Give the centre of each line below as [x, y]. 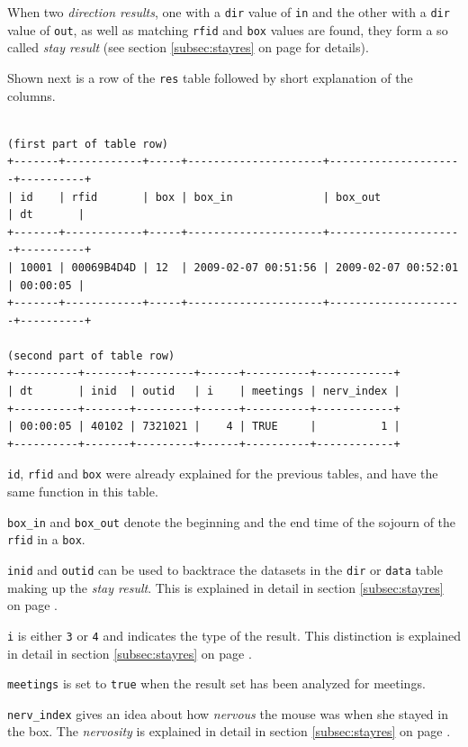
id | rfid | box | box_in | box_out [201, 197]
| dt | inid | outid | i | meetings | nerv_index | [204, 392]
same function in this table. [83, 492]
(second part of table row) [91, 355]
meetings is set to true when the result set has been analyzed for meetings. [216, 683]
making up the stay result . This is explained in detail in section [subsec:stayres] [225, 587]
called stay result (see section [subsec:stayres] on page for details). [188, 47]
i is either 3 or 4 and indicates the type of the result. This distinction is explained [234, 635]
